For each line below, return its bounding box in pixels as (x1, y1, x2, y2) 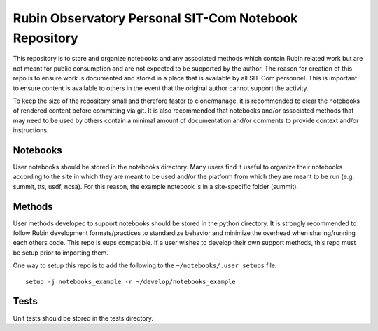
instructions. (13, 126, 49, 134)
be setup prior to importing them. (13, 248, 108, 257)
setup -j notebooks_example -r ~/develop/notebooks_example (25, 277, 236, 286)
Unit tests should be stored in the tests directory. (13, 314, 154, 322)
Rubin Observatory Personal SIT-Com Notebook (13, 10, 298, 26)
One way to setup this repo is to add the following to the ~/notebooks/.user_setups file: (13, 261, 277, 269)
